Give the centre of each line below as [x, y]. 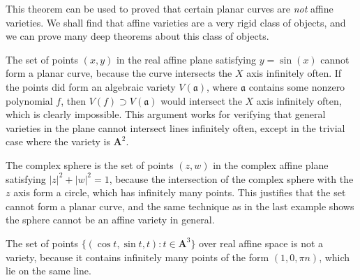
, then [74, 100]
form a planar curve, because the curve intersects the [119, 73]
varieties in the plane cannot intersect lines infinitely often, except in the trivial [175, 127]
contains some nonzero [297, 86]
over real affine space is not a [261, 243]
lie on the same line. [48, 271]
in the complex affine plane [271, 164]
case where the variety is [58, 141]
